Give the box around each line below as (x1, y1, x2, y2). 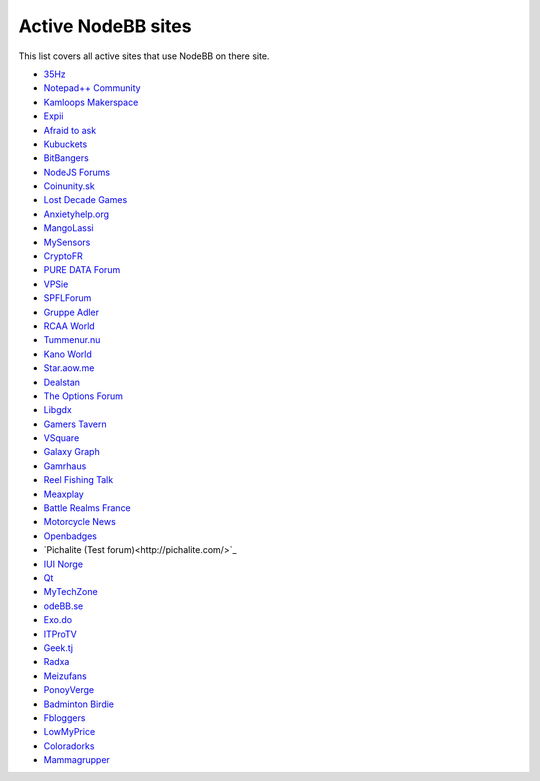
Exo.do (43, 614, 73, 626)
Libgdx (43, 404, 72, 416)
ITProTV (43, 628, 77, 640)
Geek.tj (43, 641, 74, 654)
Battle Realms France (43, 502, 132, 514)
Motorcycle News (43, 516, 117, 528)
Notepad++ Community (43, 82, 141, 94)
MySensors (43, 236, 91, 248)
